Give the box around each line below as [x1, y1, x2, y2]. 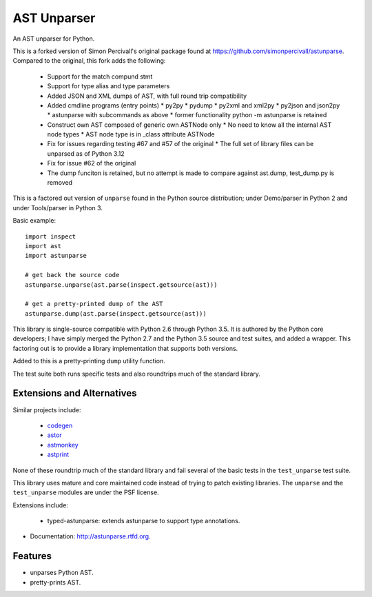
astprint [47, 450, 70, 458]
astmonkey [47, 441, 79, 449]
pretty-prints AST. [30, 578, 81, 586]
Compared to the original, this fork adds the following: [12, 57, 166, 65]
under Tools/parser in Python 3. [12, 203, 103, 212]
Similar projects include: [12, 405, 81, 414]
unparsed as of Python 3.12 [47, 149, 125, 158]
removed [47, 179, 72, 187]
